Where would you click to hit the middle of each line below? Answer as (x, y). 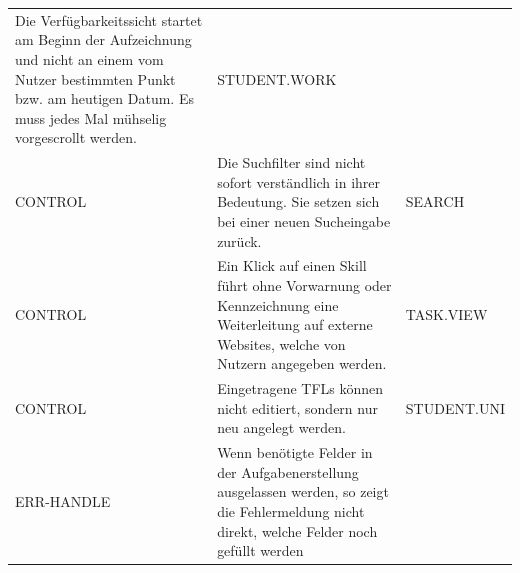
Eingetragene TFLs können (300, 388)
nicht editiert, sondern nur (297, 407)
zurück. (239, 240)
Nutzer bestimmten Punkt (95, 78)
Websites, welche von (281, 343)
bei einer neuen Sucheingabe (304, 220)
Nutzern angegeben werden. (302, 363)
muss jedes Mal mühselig (91, 117)
